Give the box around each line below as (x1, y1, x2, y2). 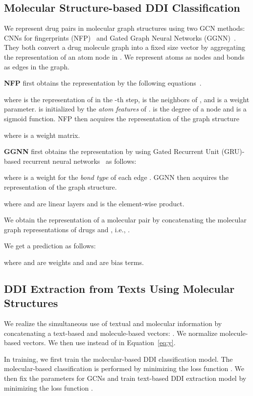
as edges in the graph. (4, 61, 69, 71)
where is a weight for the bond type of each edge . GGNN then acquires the (4, 172, 229, 182)
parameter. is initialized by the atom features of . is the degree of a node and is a (4, 104, 247, 114)
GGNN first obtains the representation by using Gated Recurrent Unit (4, 146, 219, 156)
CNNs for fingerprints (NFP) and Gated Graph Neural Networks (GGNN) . (4, 32, 236, 43)
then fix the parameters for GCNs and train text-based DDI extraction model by (4, 373, 247, 383)
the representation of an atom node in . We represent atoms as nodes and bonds (4, 51, 245, 62)
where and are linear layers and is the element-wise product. (4, 198, 184, 208)
